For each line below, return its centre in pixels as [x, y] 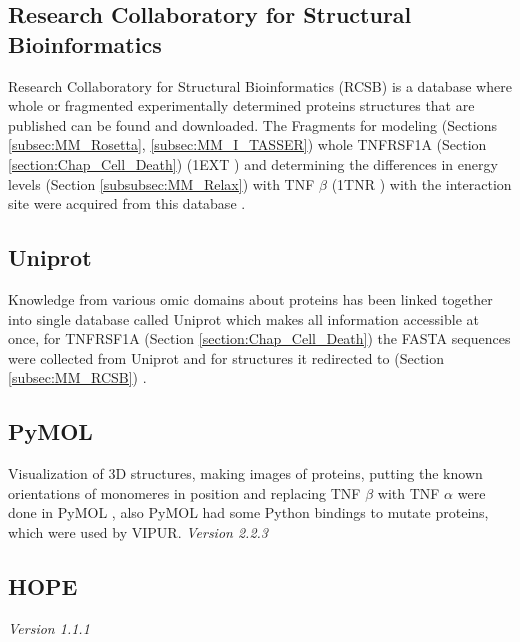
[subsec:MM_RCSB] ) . [77, 377]
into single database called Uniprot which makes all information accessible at [244, 318]
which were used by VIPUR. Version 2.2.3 [138, 531]
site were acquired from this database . [127, 203]
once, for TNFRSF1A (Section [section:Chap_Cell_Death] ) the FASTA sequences [259, 338]
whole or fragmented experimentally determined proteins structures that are [241, 105]
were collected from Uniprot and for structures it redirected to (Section [226, 357]
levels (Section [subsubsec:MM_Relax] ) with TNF [161, 183]
